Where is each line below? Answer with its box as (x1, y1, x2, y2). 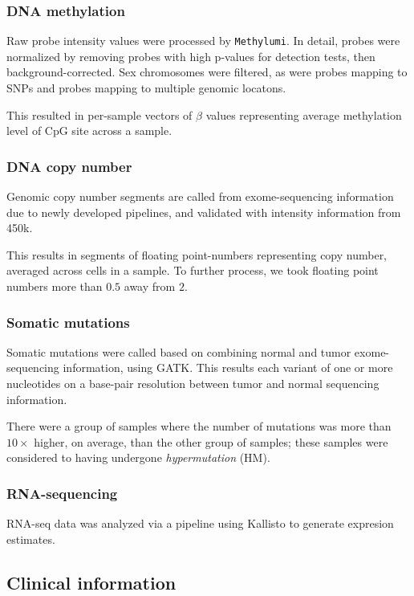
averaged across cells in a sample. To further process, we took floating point (6, 262, 379, 279)
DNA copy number (6, 156, 132, 176)
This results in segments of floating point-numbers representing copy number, (6, 246, 388, 263)
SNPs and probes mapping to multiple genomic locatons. (6, 80, 286, 96)
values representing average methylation (205, 106, 402, 123)
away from (124, 278, 176, 295)
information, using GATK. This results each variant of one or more (63, 359, 393, 376)
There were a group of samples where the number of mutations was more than (6, 418, 392, 435)
